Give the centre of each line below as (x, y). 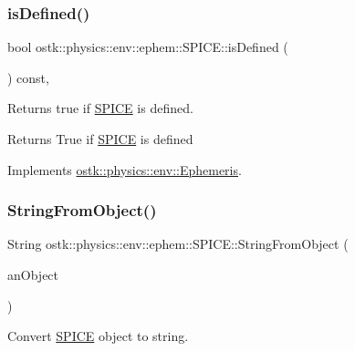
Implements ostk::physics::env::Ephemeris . (125, 169)
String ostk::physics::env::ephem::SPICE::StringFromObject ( (178, 244)
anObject (33, 274)
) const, (28, 77)
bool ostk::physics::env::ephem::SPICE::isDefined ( (148, 47)
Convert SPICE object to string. (98, 336)
